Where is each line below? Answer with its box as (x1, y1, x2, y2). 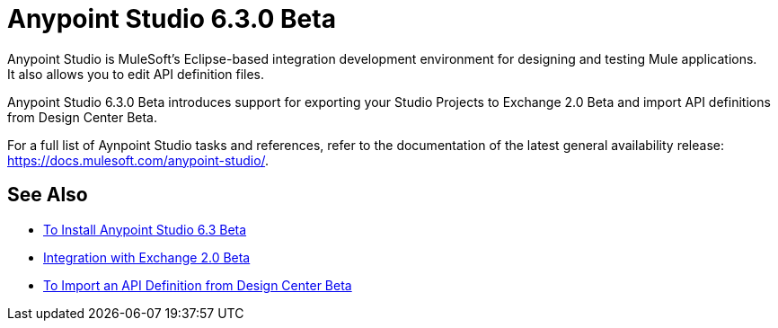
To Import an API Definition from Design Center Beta (43, 277, 352, 293)
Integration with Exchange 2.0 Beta (43, 249, 251, 265)
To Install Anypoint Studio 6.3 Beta (43, 221, 247, 237)
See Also (7, 183, 88, 207)
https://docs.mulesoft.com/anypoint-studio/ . (7, 152, 270, 168)
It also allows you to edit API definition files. (7, 66, 265, 82)
